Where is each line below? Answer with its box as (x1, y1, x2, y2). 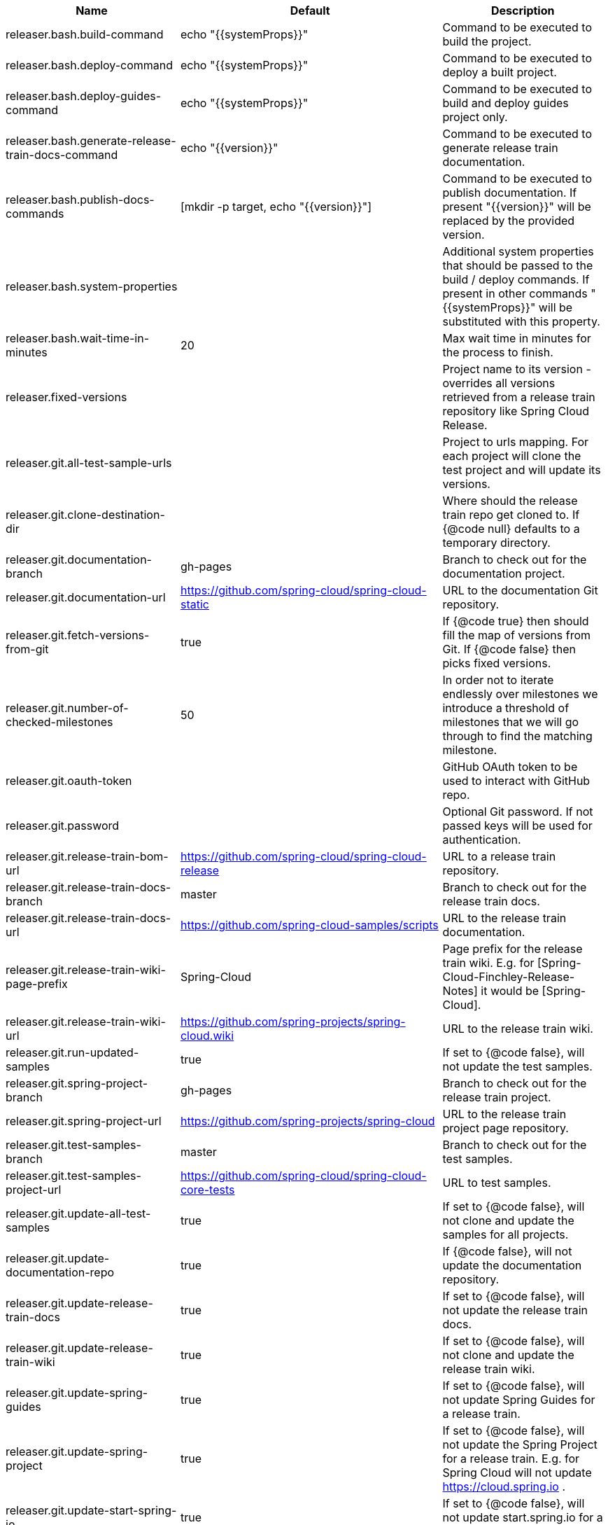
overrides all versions (442, 376, 556, 390)
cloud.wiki (180, 1029, 234, 1043)
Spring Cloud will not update (442, 1465, 592, 1479)
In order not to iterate (442, 673, 554, 687)
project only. (442, 110, 508, 124)
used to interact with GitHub (442, 774, 591, 788)
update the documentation (442, 1258, 582, 1272)
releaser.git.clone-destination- (6, 508, 165, 522)
